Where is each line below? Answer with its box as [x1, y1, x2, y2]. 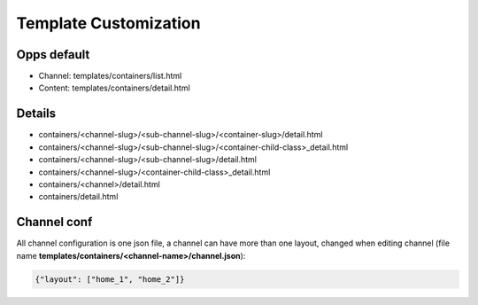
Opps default [16, 47, 90, 62]
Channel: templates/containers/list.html [38, 71, 182, 82]
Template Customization [16, 13, 201, 33]
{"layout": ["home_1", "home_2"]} [35, 274, 185, 284]
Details [16, 106, 57, 121]
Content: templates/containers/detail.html [38, 82, 190, 93]
